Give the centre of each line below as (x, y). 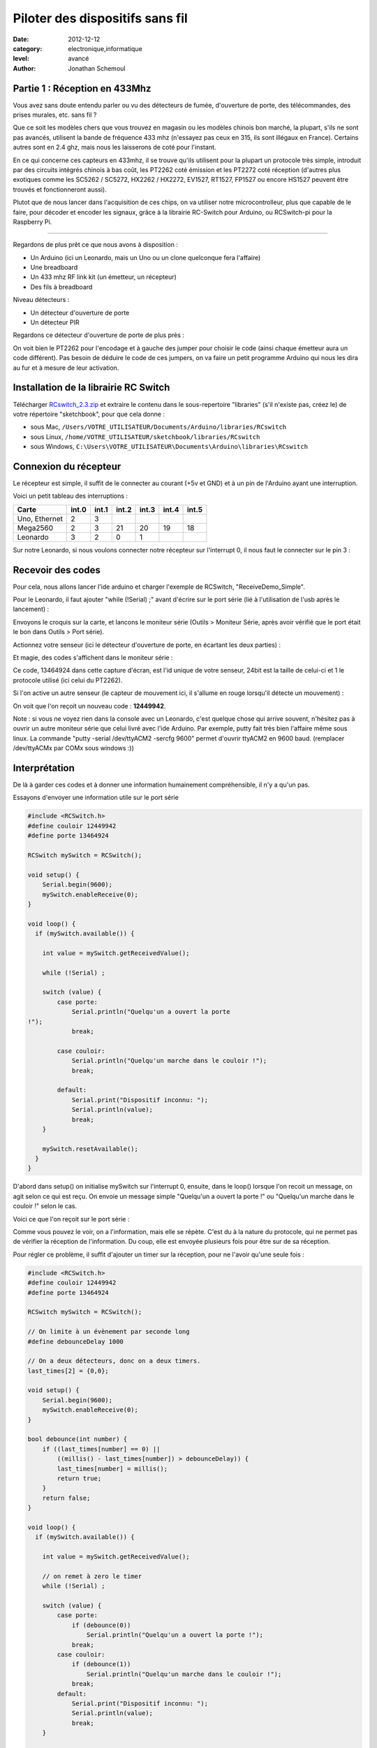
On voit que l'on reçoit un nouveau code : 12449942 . (89, 705)
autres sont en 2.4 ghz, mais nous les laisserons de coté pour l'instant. (114, 148)
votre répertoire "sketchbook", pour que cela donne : (89, 414)
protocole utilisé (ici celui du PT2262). (68, 680)
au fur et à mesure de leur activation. (66, 368)
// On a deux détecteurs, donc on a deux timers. (114, 1361)
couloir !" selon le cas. (45, 1206)
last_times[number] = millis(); (112, 1469)
